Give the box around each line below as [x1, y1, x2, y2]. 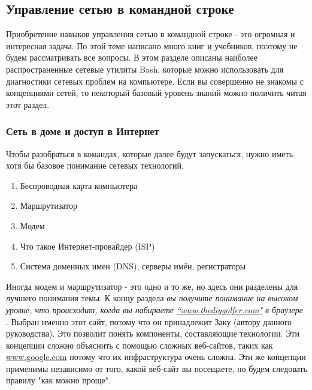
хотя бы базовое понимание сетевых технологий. [6, 159, 184, 172]
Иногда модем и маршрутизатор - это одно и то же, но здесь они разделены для [6, 280, 298, 292]
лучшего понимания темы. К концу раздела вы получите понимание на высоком [6, 292, 298, 304]
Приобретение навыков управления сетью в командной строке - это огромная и [6, 28, 295, 40]
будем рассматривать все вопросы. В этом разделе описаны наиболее [6, 51, 258, 64]
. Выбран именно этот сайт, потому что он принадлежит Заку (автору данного [6, 315, 292, 328]
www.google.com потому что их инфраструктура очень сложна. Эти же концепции [6, 350, 306, 363]
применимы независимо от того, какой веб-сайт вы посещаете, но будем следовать [6, 362, 307, 374]
